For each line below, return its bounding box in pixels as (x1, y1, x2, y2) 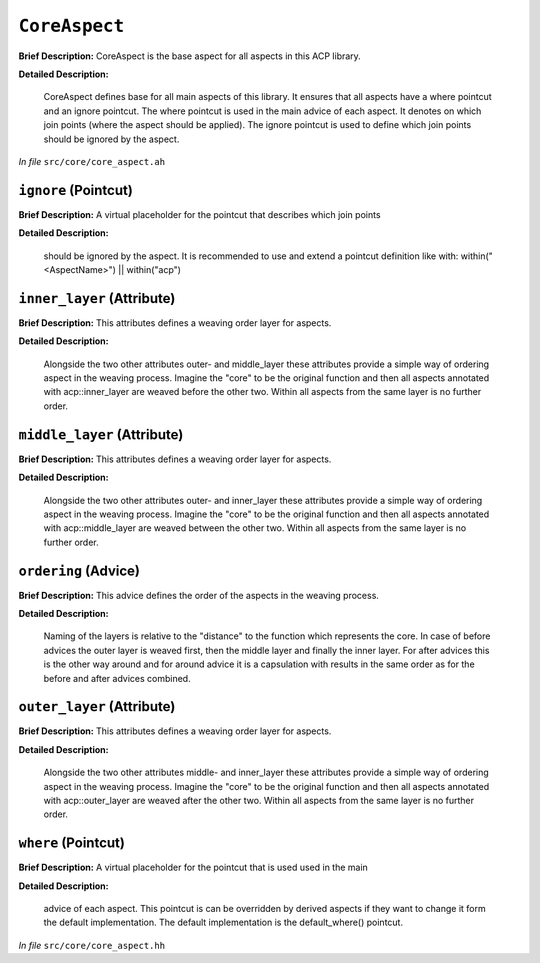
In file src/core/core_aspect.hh (18, 939, 165, 951)
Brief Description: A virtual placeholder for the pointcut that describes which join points (18, 208, 381, 220)
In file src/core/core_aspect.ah (18, 155, 165, 167)
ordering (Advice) (18, 562, 140, 579)
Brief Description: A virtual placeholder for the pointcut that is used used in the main (18, 861, 369, 874)
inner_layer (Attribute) (18, 290, 176, 307)
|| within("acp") (118, 263, 182, 275)
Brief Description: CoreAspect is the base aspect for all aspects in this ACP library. (18, 50, 362, 62)
